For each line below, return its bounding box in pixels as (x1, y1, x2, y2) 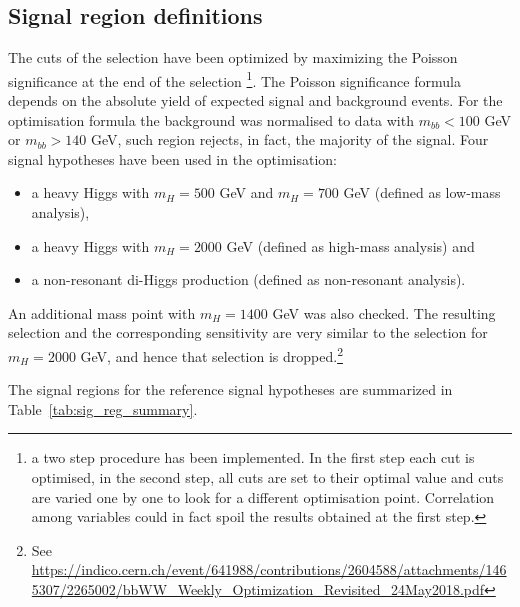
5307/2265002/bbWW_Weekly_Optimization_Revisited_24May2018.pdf (31, 578, 485, 599)
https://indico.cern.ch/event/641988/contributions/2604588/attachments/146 (31, 559, 507, 580)
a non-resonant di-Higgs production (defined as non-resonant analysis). (31, 269, 466, 290)
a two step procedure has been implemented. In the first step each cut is (31, 447, 475, 468)
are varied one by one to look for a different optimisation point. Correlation (31, 486, 495, 507)
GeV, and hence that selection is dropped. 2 (80, 342, 343, 366)
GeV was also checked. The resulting (272, 302, 496, 323)
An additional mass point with (8, 302, 196, 323)
